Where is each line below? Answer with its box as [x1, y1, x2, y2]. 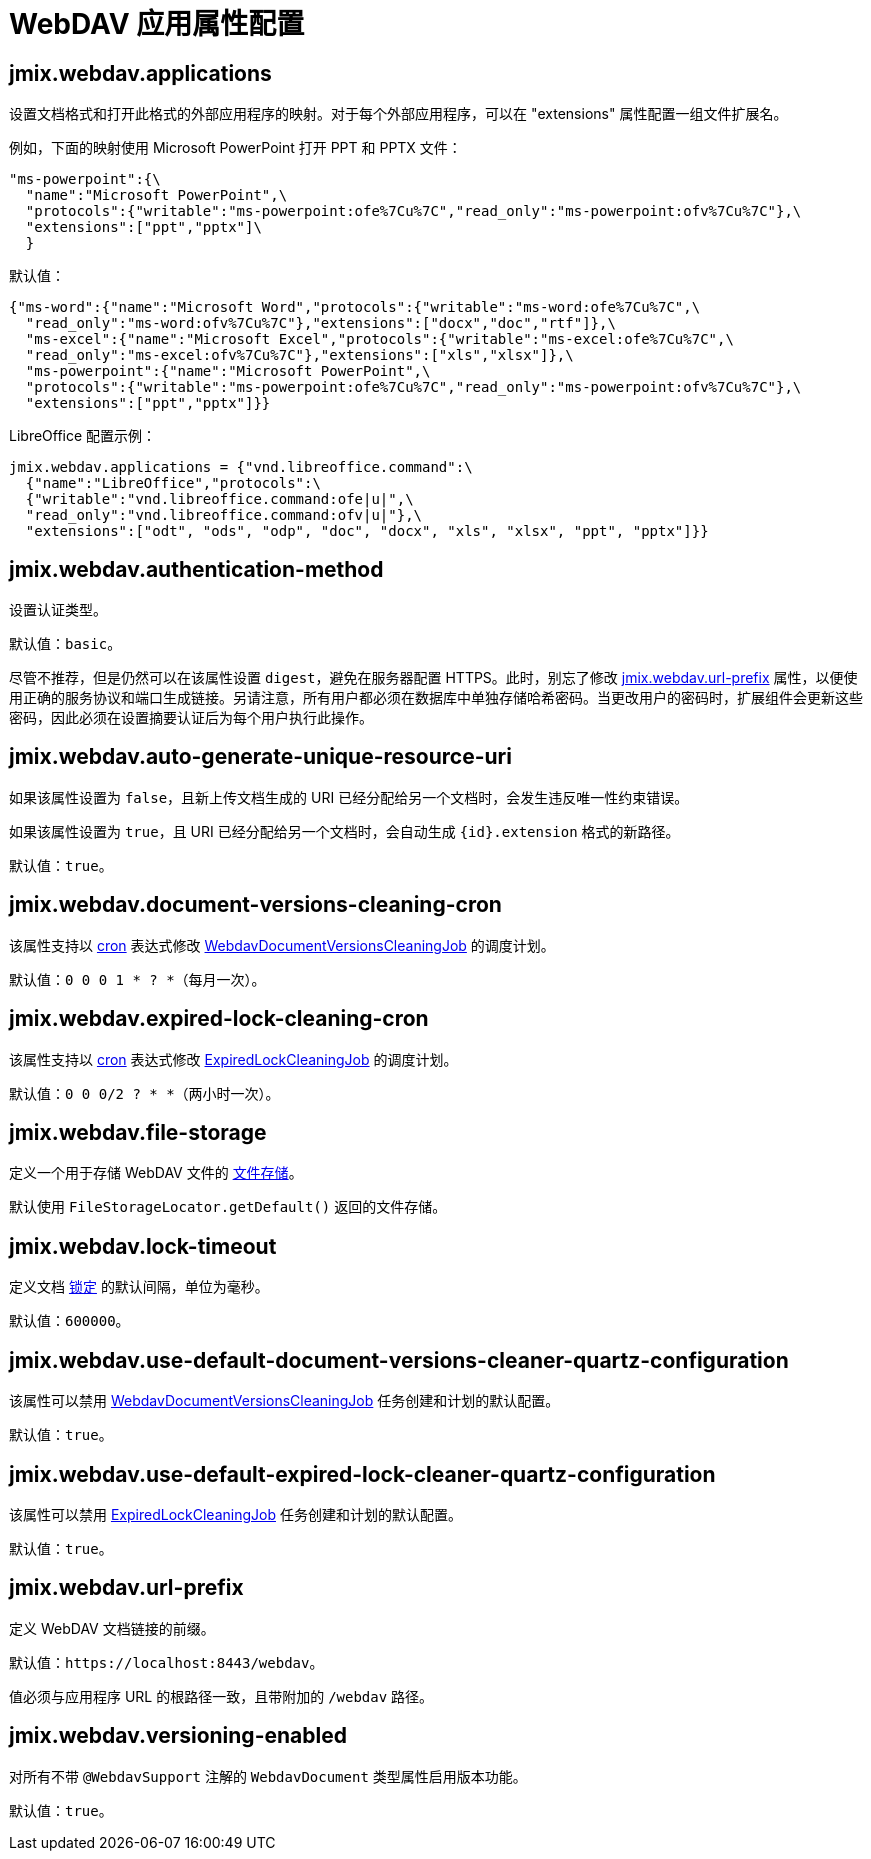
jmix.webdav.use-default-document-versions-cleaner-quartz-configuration [9, 1347, 789, 1373]
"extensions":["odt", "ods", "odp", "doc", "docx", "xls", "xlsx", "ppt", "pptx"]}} [25, 523, 709, 540]
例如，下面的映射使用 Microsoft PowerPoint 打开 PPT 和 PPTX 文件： [9, 139, 462, 157]
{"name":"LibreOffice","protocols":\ [25, 475, 321, 492]
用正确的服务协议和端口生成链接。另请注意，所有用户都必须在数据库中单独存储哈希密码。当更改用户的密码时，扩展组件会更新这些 [9, 689, 863, 707]
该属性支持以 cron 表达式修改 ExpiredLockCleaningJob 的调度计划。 [9, 1050, 458, 1068]
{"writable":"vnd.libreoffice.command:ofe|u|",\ [25, 491, 414, 508]
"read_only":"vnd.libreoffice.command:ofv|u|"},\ [25, 507, 423, 524]
